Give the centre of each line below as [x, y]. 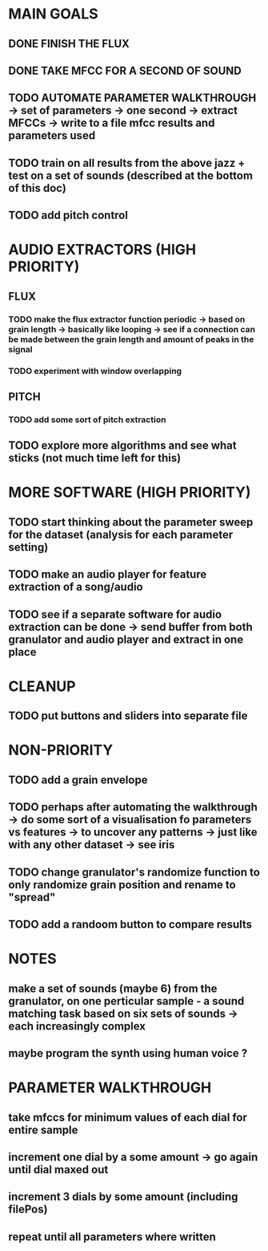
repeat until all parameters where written [112, 1237]
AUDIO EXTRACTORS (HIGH [102, 250]
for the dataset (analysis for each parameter [121, 534]
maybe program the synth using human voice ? [128, 1053]
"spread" [32, 897]
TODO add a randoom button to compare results [130, 924]
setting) [28, 547]
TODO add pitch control [68, 215]
